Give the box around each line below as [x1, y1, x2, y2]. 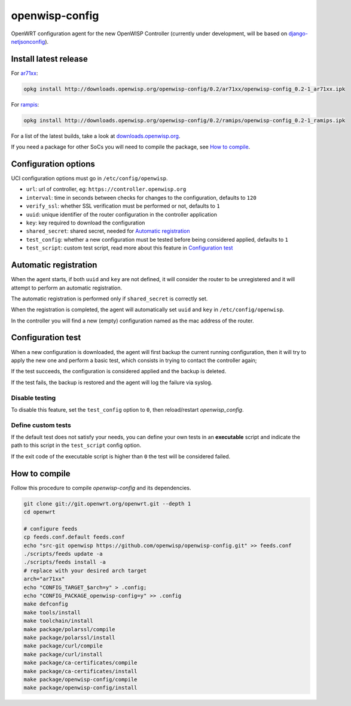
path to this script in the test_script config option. [11, 442, 142, 449]
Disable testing [11, 394, 56, 402]
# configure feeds [23, 525, 78, 532]
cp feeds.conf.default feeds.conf [23, 534, 125, 541]
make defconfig [23, 601, 68, 607]
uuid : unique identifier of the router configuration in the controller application [26, 211, 218, 218]
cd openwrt [23, 509, 56, 516]
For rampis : [11, 101, 39, 108]
